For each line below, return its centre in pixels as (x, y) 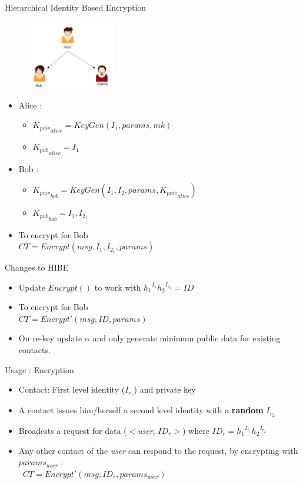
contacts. (34, 350)
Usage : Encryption (39, 369)
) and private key (165, 389)
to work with (118, 287)
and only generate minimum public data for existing (187, 338)
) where (196, 430)
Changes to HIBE (37, 267)
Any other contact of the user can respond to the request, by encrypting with (158, 450)
